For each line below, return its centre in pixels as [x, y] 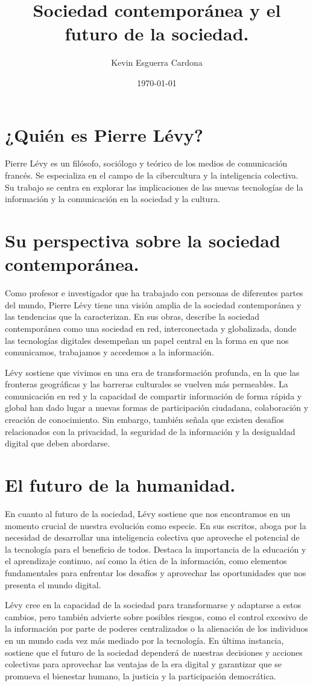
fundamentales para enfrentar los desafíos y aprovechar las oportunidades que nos [156, 572]
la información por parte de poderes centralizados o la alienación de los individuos [156, 628]
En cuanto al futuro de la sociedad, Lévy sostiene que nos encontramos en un [148, 513]
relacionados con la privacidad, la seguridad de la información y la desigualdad [150, 431]
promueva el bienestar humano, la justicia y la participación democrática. [141, 675]
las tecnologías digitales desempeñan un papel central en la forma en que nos [147, 340]
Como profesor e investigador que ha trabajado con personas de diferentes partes [154, 293]
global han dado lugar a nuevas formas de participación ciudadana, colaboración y [157, 408]
